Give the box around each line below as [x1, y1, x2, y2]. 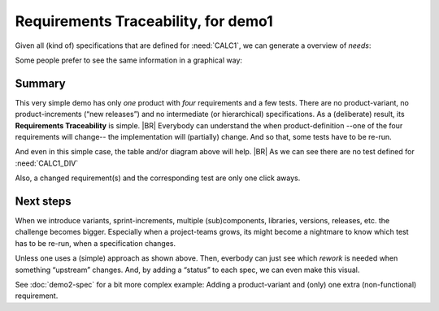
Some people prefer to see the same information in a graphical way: [15, 55, 243, 65]
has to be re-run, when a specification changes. [15, 238, 176, 248]
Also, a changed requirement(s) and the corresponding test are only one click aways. [15, 173, 301, 183]
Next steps [15, 195, 72, 208]
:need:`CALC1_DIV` [15, 158, 79, 168]
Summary [15, 76, 66, 90]
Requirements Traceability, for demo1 [15, 12, 273, 30]
